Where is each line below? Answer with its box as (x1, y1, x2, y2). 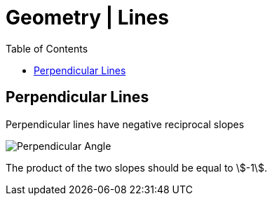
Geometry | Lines (6, 6, 169, 29)
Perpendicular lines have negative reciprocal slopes (6, 118, 245, 130)
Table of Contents (6, 42, 88, 55)
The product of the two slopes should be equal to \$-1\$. (6, 161, 267, 174)
